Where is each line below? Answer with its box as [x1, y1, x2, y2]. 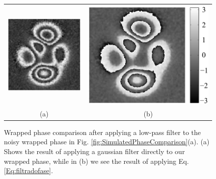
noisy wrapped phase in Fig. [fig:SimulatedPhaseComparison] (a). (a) [4, 136, 210, 147]
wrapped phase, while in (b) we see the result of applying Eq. [4, 156, 189, 166]
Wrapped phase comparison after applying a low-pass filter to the [4, 127, 201, 137]
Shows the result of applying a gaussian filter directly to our [4, 146, 185, 157]
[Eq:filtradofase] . [4, 165, 53, 176]
